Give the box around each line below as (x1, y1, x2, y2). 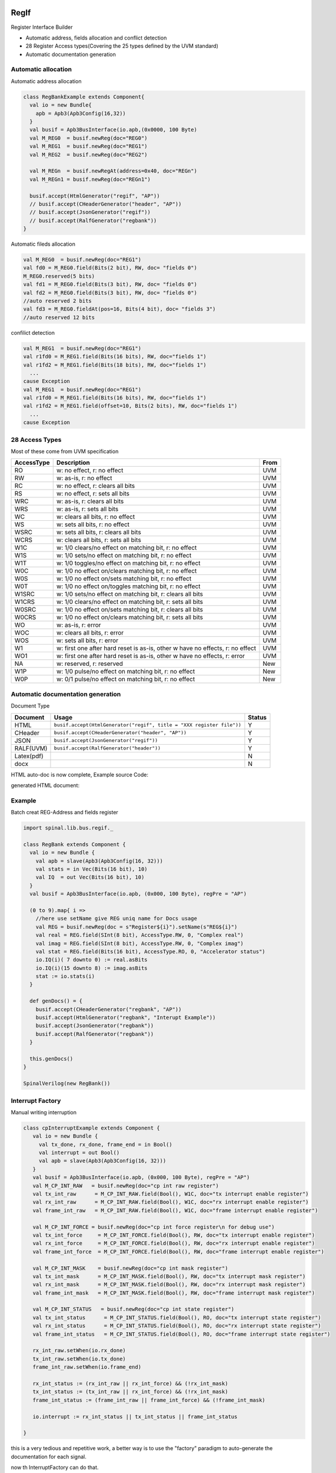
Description (56, 458, 91, 467)
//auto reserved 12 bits (23, 314, 95, 321)
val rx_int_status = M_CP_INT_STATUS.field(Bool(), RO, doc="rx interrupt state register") (32, 1323, 321, 1329)
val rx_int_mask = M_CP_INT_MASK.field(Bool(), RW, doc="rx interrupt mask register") (32, 1282, 306, 1288)
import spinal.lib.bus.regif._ (23, 825, 114, 831)
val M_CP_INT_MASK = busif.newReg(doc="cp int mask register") (32, 1264, 228, 1271)
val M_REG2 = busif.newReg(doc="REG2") (29, 151, 148, 158)
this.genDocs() (29, 1055, 74, 1062)
